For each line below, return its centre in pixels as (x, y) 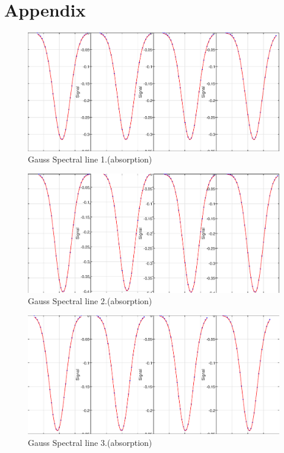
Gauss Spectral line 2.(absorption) (90, 301)
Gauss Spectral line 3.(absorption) (90, 443)
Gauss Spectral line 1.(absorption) (90, 159)
